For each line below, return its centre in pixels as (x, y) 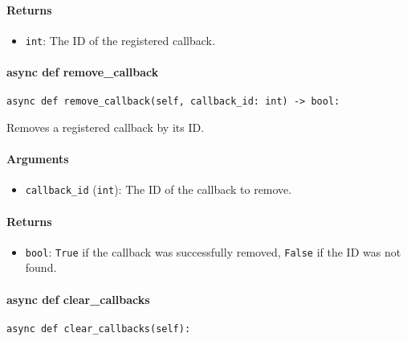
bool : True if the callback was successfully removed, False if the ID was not (213, 251)
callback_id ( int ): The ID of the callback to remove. (159, 189)
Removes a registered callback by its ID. (106, 127)
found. (41, 267)
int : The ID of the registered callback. (120, 40)
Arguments (38, 159)
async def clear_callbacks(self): (99, 329)
